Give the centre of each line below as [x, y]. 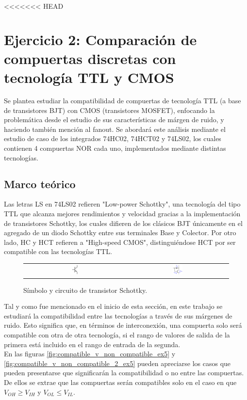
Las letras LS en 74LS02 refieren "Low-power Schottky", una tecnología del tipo [122, 204]
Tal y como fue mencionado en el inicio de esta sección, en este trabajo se [113, 306]
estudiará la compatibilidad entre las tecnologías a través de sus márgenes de [118, 315]
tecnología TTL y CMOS [89, 77]
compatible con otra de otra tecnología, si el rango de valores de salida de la [117, 335]
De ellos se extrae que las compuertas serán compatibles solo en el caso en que [120, 382]
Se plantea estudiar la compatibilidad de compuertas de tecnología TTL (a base [123, 101]
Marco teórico [40, 184]
